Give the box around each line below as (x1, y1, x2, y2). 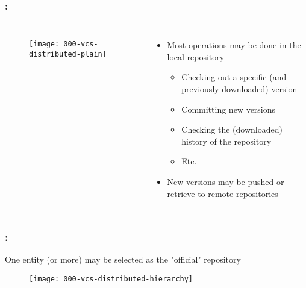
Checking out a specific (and (181, 70, 287, 83)
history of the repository (181, 134, 272, 147)
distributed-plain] (29, 49, 107, 58)
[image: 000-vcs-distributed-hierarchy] (29, 274, 193, 283)
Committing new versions (181, 102, 276, 115)
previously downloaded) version (181, 83, 298, 95)
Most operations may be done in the (167, 39, 301, 51)
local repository (167, 50, 225, 63)
